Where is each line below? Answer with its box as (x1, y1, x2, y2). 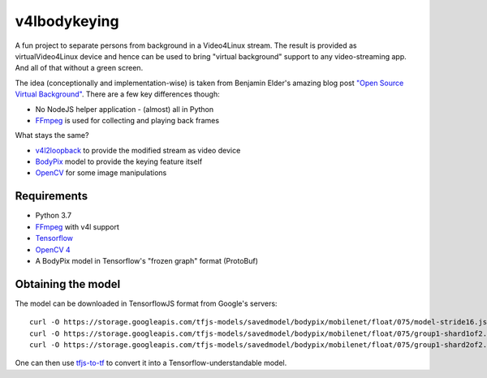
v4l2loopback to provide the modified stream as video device (35, 145, 241, 155)
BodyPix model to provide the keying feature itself (35, 157, 203, 166)
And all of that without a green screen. (15, 63, 144, 73)
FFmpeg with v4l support (35, 221, 119, 231)
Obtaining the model (15, 277, 121, 291)
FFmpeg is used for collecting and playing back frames (35, 115, 219, 125)
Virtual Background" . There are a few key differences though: (15, 89, 220, 99)
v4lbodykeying (15, 12, 119, 30)
